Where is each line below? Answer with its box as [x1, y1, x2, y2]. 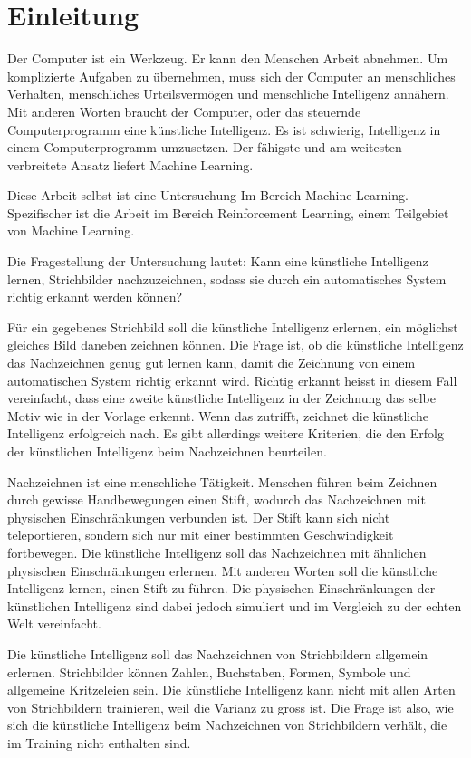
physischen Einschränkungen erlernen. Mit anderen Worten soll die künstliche [7, 561, 438, 580]
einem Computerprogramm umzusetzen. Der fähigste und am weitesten [7, 138, 402, 157]
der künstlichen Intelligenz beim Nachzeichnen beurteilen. [7, 442, 327, 460]
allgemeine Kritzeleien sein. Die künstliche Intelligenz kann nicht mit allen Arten [7, 680, 456, 699]
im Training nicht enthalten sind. [7, 733, 191, 752]
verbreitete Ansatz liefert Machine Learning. [7, 155, 254, 174]
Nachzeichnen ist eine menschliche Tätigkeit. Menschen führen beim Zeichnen [7, 472, 437, 491]
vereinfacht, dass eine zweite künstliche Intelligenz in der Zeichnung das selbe [7, 389, 436, 408]
